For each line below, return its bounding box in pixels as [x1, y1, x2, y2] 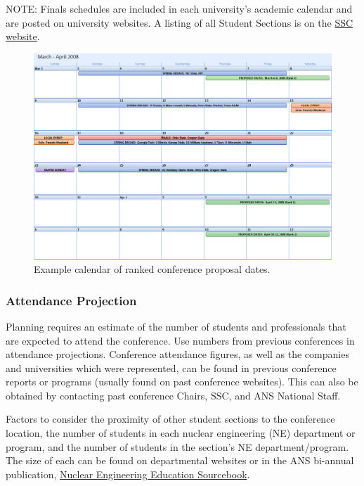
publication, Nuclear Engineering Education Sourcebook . [6, 466, 250, 481]
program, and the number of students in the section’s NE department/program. [6, 439, 349, 454]
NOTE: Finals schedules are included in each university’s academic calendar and [6, 1, 353, 15]
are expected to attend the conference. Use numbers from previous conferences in [6, 333, 355, 347]
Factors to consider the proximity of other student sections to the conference [6, 411, 335, 426]
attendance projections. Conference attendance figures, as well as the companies [6, 347, 349, 362]
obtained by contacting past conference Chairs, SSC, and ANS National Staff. [6, 388, 341, 402]
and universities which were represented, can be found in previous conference [6, 360, 337, 375]
